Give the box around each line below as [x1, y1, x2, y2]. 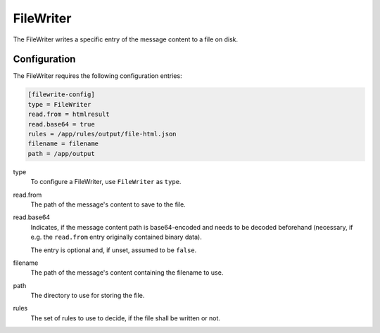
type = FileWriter [27, 100, 91, 108]
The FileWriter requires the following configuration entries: [13, 72, 182, 80]
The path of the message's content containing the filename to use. [30, 268, 224, 277]
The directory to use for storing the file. [30, 292, 145, 300]
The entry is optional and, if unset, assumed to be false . [30, 246, 197, 254]
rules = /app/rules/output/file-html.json [27, 130, 177, 138]
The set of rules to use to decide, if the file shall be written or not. [30, 313, 221, 322]
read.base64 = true [27, 120, 95, 128]
